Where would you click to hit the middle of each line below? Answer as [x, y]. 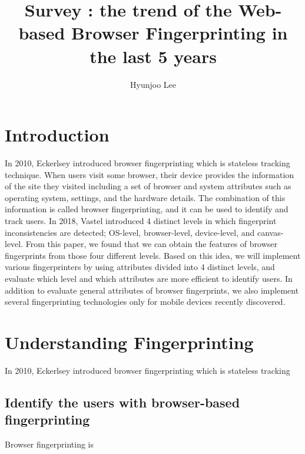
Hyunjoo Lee [153, 84]
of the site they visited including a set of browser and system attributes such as [148, 186]
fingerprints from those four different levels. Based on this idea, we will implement [153, 255]
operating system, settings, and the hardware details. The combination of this [145, 197]
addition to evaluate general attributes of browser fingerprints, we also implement [152, 290]
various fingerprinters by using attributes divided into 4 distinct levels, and [140, 267]
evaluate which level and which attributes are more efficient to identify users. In [149, 278]
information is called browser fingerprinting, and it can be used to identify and [147, 209]
